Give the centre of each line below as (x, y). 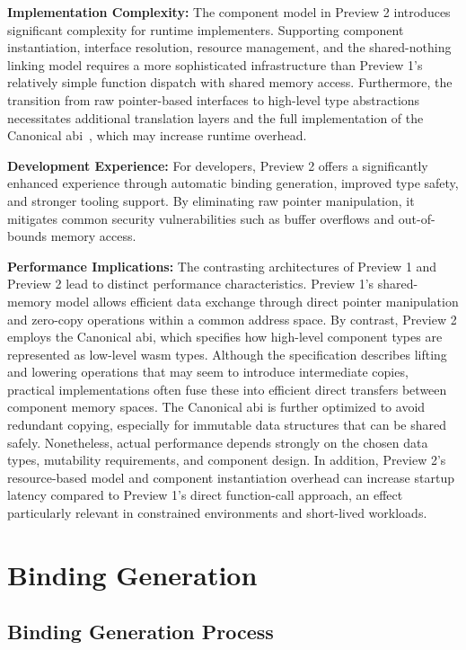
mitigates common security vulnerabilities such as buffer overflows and (201, 218)
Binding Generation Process (141, 632)
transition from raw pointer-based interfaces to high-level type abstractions (214, 99)
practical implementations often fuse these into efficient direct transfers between (227, 389)
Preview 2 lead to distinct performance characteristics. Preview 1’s (191, 284)
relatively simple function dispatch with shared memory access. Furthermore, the (230, 82)
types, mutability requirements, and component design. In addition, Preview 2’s (227, 460)
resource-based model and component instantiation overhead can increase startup (231, 477)
